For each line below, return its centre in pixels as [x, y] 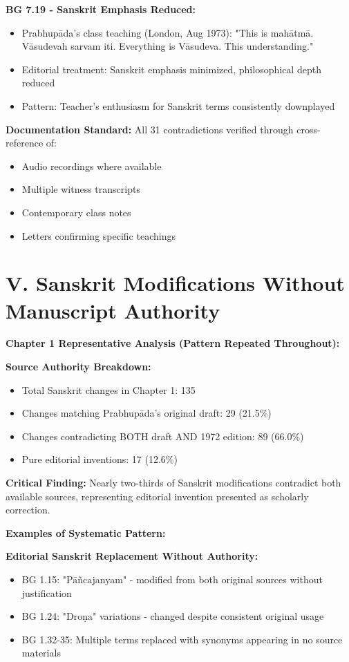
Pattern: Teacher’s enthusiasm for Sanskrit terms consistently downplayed [178, 105]
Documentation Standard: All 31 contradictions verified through [150, 129]
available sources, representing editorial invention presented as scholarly [157, 496]
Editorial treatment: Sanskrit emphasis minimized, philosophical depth [171, 69]
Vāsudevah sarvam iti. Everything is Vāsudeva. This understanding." [168, 46]
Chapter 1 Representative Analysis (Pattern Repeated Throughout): [173, 343]
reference [25, 143]
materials [41, 653]
